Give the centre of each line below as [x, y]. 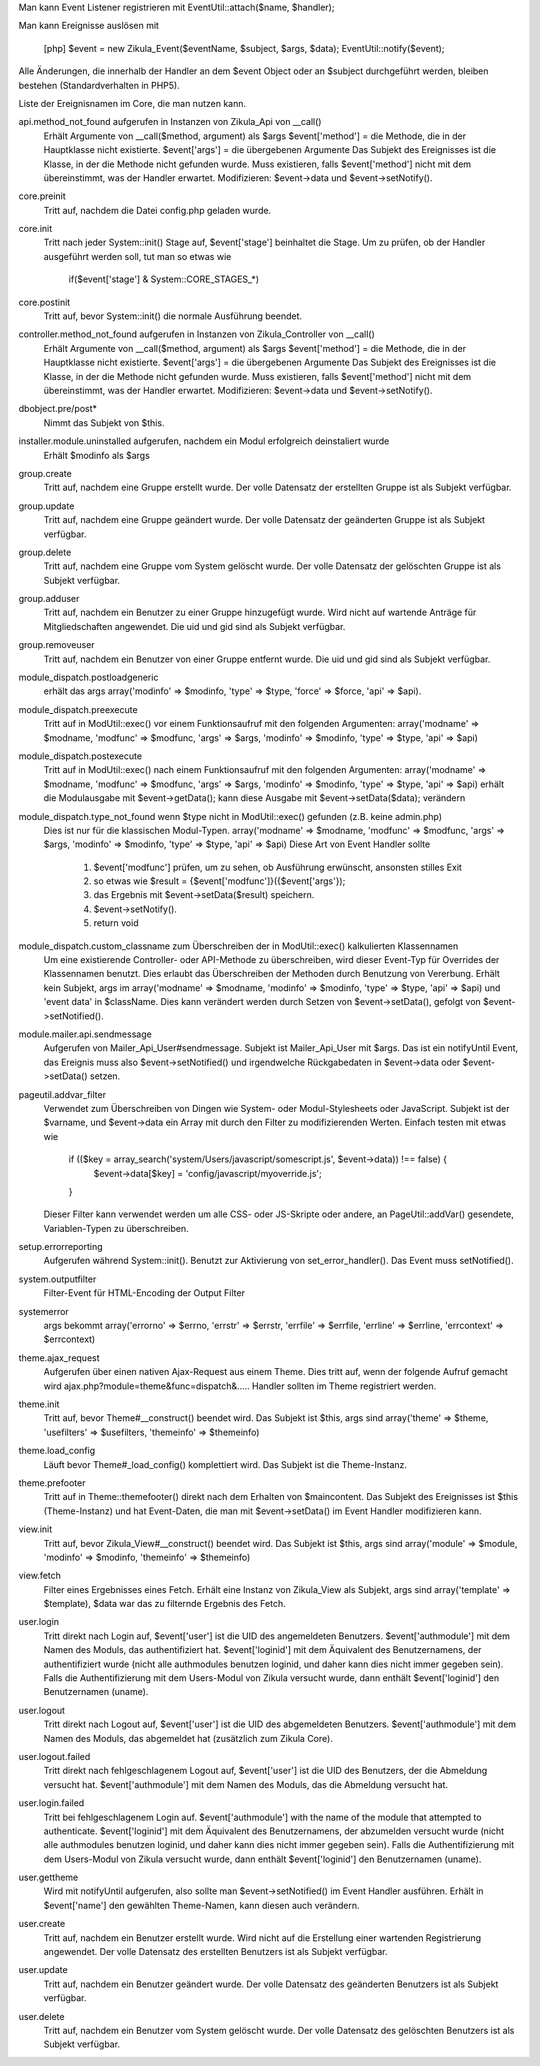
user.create [42, 1924]
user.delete [41, 2016]
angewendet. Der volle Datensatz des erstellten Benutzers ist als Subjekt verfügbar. [216, 1952]
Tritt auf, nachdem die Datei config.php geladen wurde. [157, 210]
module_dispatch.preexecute [78, 709]
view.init [35, 1529]
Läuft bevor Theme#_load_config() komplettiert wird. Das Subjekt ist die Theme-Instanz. [225, 1464]
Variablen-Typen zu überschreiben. [116, 1228]
